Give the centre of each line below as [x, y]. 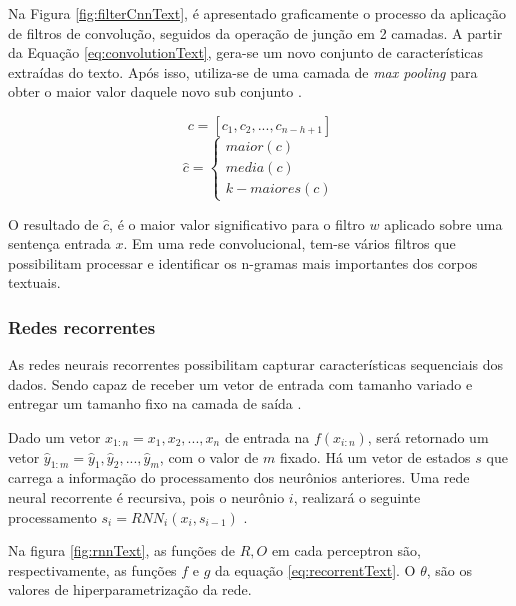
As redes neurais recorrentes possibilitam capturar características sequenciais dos [256, 364]
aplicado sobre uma [443, 223]
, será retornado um [428, 436]
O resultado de [53, 223]
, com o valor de [209, 456]
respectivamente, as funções [92, 569]
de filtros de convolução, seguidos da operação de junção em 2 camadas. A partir [255, 32]
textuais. [34, 282]
